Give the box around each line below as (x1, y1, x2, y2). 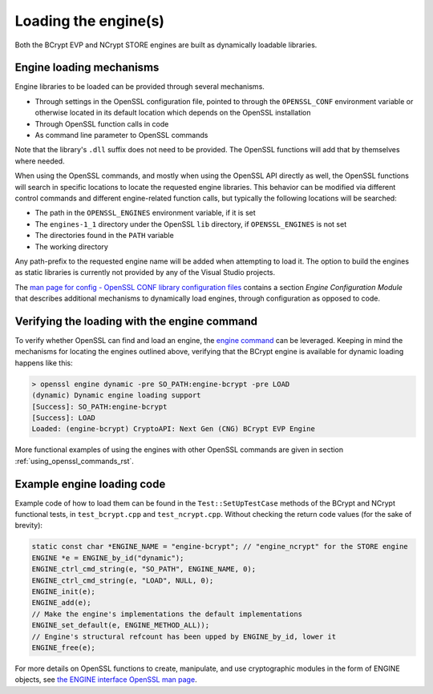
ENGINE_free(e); (31, 643, 96, 652)
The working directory (34, 241, 108, 252)
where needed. (14, 156, 65, 166)
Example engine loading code (14, 477, 166, 490)
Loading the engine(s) (14, 12, 164, 30)
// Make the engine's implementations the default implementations (31, 609, 303, 619)
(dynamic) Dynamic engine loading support (31, 391, 201, 400)
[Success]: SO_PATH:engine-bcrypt (31, 401, 168, 411)
